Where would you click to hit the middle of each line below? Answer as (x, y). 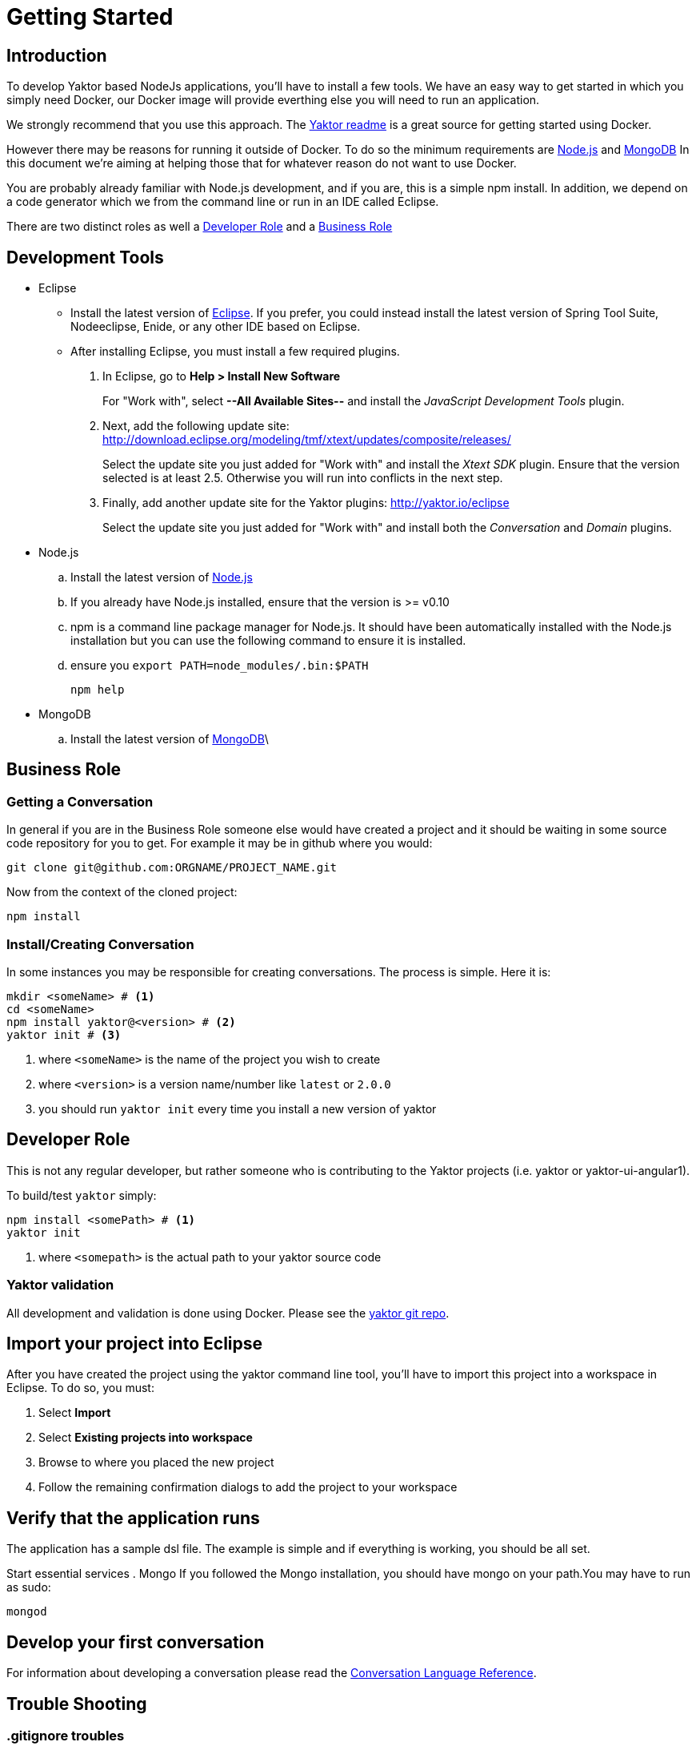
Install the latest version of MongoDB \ (170, 739)
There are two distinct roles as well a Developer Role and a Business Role (200, 227)
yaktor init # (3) (64, 1034)
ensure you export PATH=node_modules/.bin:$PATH (220, 666)
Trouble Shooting (77, 1704)
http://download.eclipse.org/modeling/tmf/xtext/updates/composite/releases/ (307, 440)
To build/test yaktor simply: (82, 1195)
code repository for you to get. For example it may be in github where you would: (220, 843)
